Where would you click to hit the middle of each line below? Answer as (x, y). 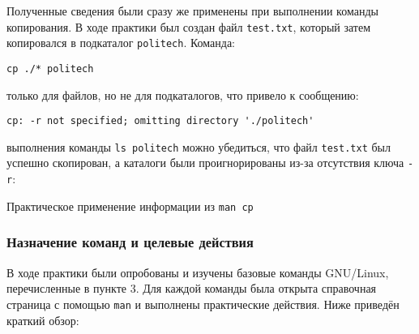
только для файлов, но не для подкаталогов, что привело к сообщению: (183, 94)
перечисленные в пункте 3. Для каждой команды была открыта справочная (192, 288)
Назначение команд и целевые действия (130, 242)
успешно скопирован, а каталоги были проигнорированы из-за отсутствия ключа (205, 163)
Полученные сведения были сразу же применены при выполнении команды (192, 11)
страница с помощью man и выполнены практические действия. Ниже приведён (203, 304)
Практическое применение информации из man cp (130, 206)
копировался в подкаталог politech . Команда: (121, 43)
